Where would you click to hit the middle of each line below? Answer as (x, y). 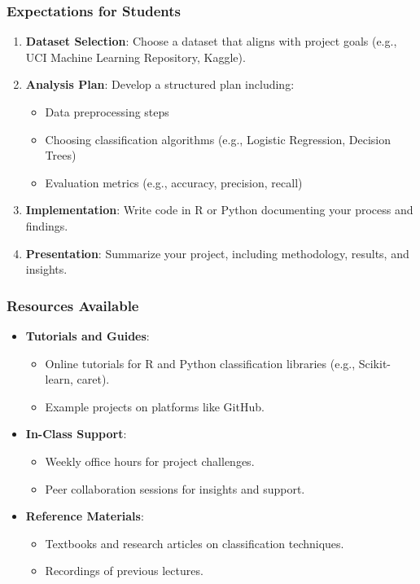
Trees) (61, 155)
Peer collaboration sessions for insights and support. (175, 488)
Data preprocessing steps (107, 112)
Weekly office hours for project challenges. (150, 461)
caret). (93, 379)
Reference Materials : (85, 516)
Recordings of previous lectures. (124, 571)
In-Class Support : (76, 434)
